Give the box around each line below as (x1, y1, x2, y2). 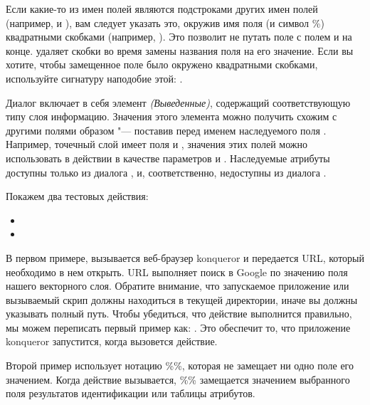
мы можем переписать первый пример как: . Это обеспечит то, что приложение (6, 320, 351, 335)
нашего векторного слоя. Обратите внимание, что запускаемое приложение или (6, 278, 349, 293)
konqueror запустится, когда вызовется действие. (6, 334, 218, 349)
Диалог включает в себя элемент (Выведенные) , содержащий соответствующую (6, 95, 351, 110)
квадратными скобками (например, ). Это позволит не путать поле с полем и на (6, 29, 352, 44)
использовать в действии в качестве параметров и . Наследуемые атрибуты (6, 150, 330, 165)
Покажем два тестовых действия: (6, 189, 149, 204)
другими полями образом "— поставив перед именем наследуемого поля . (6, 122, 327, 137)
